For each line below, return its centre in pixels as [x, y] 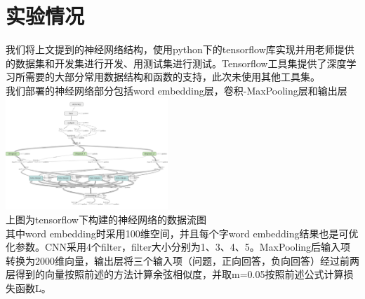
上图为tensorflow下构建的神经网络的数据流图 [106, 220]
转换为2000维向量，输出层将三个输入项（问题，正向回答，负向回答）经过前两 [182, 260]
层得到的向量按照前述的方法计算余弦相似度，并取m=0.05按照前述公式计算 [175, 274]
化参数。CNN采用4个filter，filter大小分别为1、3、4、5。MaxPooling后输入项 [178, 247]
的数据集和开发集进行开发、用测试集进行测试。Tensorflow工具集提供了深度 [176, 63]
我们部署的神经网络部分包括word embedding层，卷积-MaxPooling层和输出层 [177, 90]
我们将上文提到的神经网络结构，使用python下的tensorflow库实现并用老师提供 [180, 49]
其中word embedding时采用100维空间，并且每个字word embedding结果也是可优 [182, 233]
